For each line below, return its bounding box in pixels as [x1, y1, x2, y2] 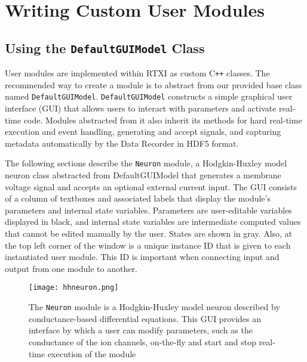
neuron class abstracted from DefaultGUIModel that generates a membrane [5, 169, 281, 181]
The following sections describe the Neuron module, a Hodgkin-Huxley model [5, 157, 287, 169]
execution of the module [47, 347, 136, 360]
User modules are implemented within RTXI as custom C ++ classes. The [5, 67, 270, 79]
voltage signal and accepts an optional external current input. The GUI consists [5, 180, 297, 193]
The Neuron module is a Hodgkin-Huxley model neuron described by [29, 301, 280, 313]
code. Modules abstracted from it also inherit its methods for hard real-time [23, 113, 302, 126]
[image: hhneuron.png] [29, 283, 119, 292]
